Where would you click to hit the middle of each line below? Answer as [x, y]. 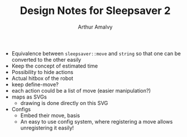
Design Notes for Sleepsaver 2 [95, 11]
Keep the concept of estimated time [55, 66]
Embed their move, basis [50, 115]
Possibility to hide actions [42, 72]
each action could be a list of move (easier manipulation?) [81, 90]
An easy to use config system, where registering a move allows [96, 121]
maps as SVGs [29, 97]
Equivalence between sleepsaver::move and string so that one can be [96, 53]
